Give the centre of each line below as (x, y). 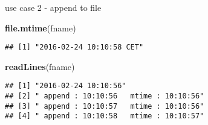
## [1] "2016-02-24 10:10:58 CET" (74, 47)
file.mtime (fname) (41, 27)
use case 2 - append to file (53, 7)
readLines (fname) (40, 66)
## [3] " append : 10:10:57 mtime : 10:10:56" (105, 106)
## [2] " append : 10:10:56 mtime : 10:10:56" (105, 96)
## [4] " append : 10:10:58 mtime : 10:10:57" (105, 116)
